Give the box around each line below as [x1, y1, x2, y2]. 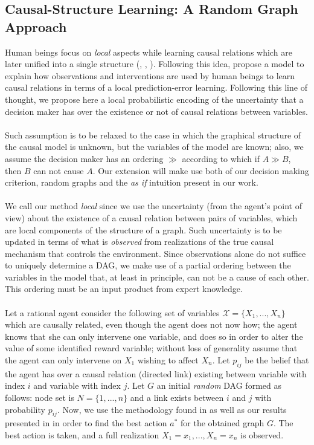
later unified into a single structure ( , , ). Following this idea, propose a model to [5, 57, 304, 70]
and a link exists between [130, 391, 224, 404]
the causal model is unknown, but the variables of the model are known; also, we [5, 140, 304, 153]
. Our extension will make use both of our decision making [92, 164, 309, 177]
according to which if [182, 152, 260, 164]
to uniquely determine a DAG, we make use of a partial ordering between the [5, 259, 291, 271]
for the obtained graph [181, 417, 264, 429]
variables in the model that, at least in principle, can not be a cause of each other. [5, 270, 309, 283]
